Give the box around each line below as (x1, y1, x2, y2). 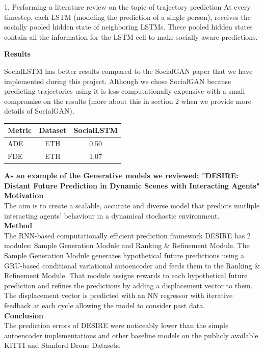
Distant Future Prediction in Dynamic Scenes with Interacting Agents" (4, 180, 260, 191)
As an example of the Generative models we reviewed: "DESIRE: (4, 170, 239, 181)
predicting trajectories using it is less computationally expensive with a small (4, 86, 245, 96)
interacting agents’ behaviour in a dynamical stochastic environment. (4, 210, 220, 221)
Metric (8, 125, 32, 136)
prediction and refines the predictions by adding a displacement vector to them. (4, 280, 253, 290)
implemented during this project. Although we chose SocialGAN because (4, 75, 231, 86)
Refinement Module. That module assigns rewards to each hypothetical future (4, 270, 248, 281)
